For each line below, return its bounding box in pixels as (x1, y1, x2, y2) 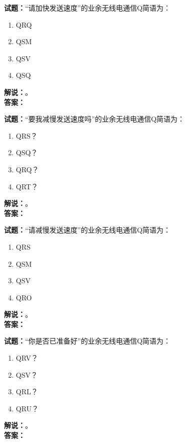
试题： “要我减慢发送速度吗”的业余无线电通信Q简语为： (4, 114, 185, 124)
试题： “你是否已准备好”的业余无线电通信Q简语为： (4, 336, 171, 346)
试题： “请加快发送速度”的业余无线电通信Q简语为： (4, 3, 171, 13)
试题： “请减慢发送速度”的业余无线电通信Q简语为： (4, 225, 171, 235)
